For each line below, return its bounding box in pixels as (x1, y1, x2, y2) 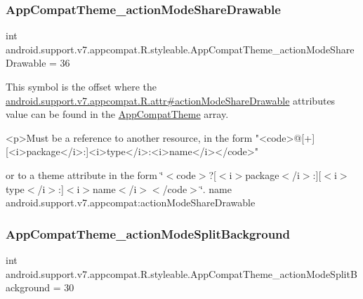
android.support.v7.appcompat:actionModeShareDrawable (6, 195, 256, 210)
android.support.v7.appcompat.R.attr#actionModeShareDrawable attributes (6, 93, 336, 107)
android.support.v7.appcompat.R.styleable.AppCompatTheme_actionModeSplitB (6, 266, 357, 281)
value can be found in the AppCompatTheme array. (6, 107, 229, 121)
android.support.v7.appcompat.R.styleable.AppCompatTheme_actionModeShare (6, 41, 355, 56)
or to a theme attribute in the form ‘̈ (6, 167, 164, 182)
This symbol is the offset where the (6, 79, 157, 93)
